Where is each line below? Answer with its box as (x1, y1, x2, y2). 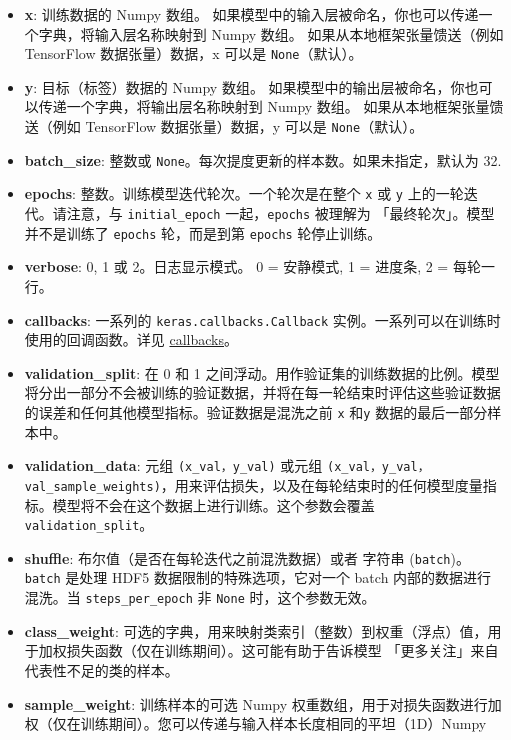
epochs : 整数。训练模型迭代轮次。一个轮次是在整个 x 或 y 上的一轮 (24, 183, 464, 204)
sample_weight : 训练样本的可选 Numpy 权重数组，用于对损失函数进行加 (24, 693, 502, 714)
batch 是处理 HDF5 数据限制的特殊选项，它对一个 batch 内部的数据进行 (24, 567, 492, 588)
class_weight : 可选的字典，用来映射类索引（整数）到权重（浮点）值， (24, 620, 488, 641)
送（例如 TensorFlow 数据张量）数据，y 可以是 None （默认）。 (24, 116, 424, 137)
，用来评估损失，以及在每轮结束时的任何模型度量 (160, 474, 483, 495)
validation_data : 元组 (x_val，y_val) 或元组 (24, 455, 323, 476)
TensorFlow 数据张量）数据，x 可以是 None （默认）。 (24, 43, 363, 64)
